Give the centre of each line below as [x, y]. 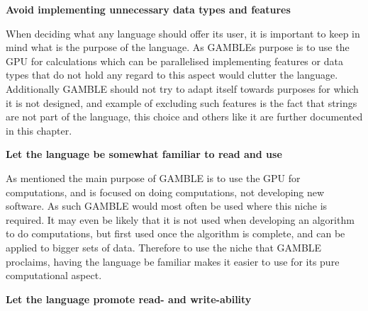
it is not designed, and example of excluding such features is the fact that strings [182, 102]
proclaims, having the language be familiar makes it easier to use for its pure [173, 261]
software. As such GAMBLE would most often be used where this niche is [167, 206]
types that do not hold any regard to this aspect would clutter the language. [172, 75]
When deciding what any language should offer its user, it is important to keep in [183, 33]
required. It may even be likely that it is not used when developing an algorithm [180, 219]
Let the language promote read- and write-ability [129, 299]
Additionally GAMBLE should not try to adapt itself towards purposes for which [182, 88]
